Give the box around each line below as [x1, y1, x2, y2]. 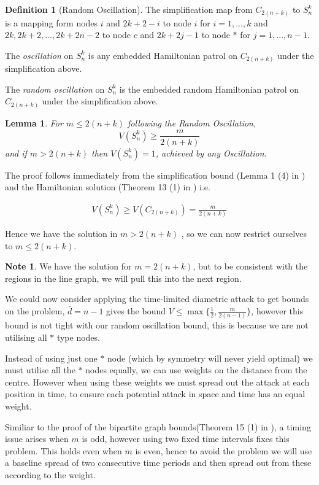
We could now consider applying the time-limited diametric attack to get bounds [5, 292, 309, 305]
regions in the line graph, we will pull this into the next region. [5, 271, 242, 284]
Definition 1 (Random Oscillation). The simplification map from [5, 3, 253, 15]
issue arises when [5, 432, 69, 445]
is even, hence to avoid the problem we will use [135, 444, 312, 457]
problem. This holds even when [5, 444, 122, 457]
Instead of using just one [5, 351, 98, 364]
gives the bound [106, 305, 166, 317]
